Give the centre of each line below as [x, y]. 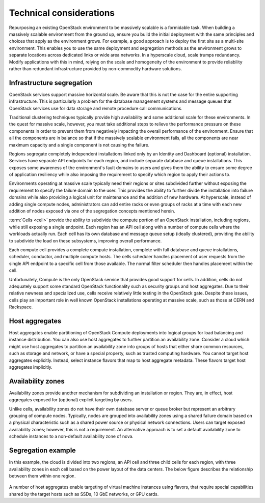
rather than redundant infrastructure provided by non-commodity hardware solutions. [95, 68]
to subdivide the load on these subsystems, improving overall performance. [85, 240]
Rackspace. [21, 307]
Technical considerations [62, 13]
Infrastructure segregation [51, 83]
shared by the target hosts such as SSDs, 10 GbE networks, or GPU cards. [84, 494]
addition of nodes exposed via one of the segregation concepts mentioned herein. [92, 211]
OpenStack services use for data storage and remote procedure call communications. [96, 108]
